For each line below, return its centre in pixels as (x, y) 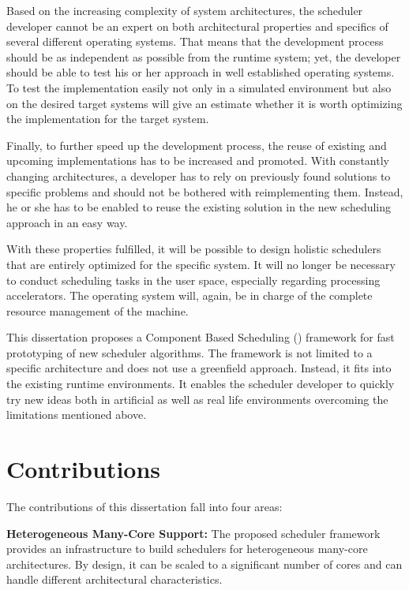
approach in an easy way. (67, 222)
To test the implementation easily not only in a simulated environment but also (199, 87)
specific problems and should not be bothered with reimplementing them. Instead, (205, 191)
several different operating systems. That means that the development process (195, 41)
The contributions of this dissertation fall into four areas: (144, 506)
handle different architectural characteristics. (114, 579)
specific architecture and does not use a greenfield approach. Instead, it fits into (199, 368)
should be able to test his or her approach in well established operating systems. (201, 72)
